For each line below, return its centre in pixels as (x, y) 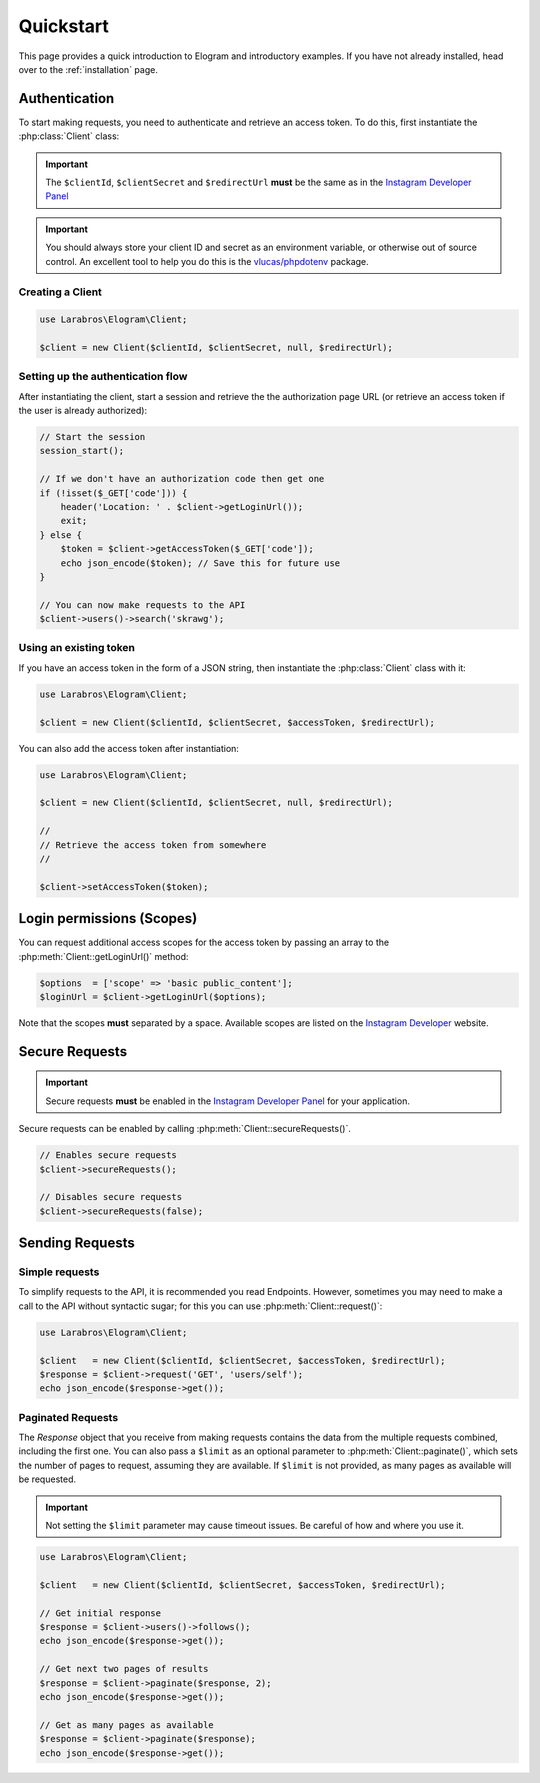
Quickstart (64, 26)
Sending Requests (76, 1243)
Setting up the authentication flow (103, 377)
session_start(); (82, 451)
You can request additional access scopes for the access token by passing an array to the (204, 942)
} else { (61, 534)
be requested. (47, 1479)
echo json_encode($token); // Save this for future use (200, 563)
